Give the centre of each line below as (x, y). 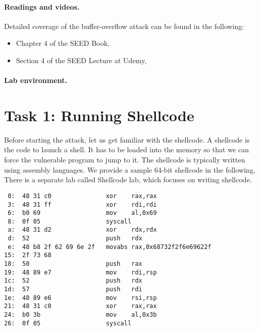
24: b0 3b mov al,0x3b (80, 315)
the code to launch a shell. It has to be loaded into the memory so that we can (127, 149)
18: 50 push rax (73, 264)
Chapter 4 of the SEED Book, (63, 43)
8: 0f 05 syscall (70, 221)
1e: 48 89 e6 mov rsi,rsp (80, 298)
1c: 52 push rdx (73, 281)
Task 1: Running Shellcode (99, 115)
